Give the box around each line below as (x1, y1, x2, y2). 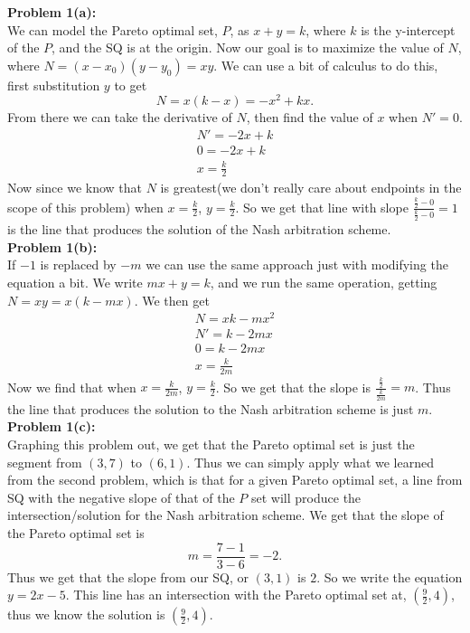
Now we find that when (7, 377, 136, 396)
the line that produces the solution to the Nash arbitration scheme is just (7, 399, 414, 418)
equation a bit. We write (7, 272, 143, 291)
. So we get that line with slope (235, 197, 409, 216)
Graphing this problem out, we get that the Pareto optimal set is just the (7, 434, 415, 453)
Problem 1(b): (7, 237, 98, 256)
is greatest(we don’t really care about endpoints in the (160, 178, 462, 197)
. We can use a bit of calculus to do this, (213, 55, 438, 74)
